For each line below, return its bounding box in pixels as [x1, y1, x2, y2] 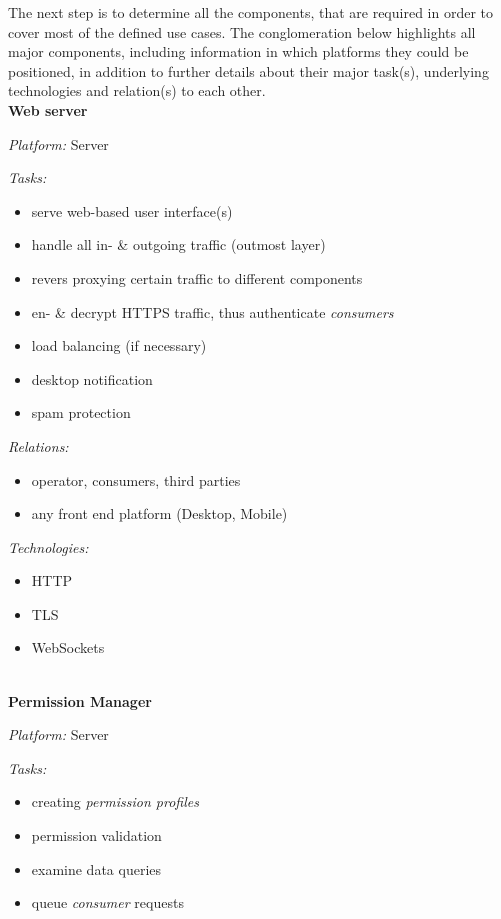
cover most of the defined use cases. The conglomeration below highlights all [8, 21, 476, 42]
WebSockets [31, 637, 105, 658]
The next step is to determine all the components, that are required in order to [8, 2, 494, 22]
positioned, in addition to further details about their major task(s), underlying [8, 60, 489, 81]
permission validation [31, 825, 162, 846]
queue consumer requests [31, 892, 184, 913]
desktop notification [31, 368, 153, 389]
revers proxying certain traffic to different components [31, 267, 363, 288]
